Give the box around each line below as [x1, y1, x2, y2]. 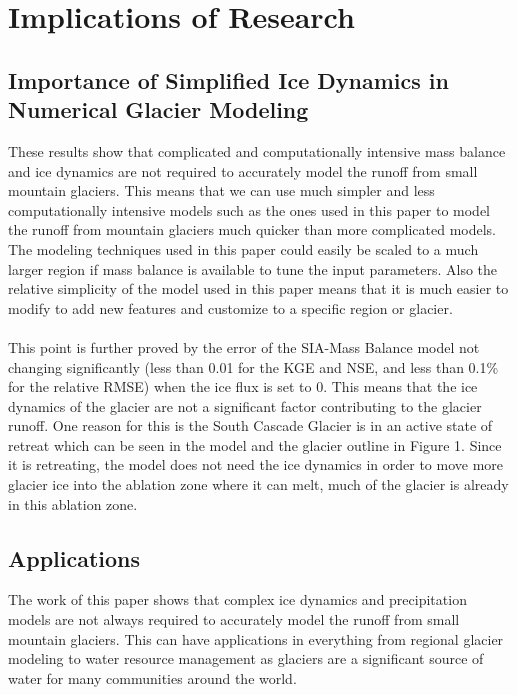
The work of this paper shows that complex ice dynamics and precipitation [8, 589, 467, 610]
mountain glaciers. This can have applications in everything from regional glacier [8, 628, 504, 649]
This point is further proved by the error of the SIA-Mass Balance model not [8, 336, 480, 357]
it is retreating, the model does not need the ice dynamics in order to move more [8, 454, 504, 475]
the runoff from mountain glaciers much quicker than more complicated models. [8, 219, 496, 240]
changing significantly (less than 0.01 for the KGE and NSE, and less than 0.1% [8, 356, 499, 377]
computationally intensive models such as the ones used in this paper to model [8, 199, 491, 220]
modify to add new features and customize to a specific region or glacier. [8, 297, 453, 318]
